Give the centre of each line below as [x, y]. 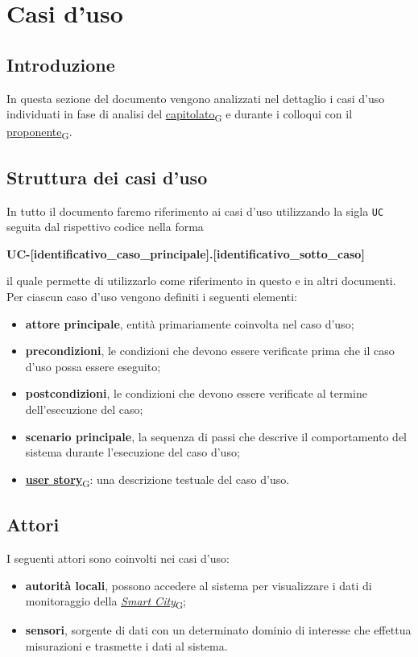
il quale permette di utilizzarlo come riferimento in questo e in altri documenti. [201, 281]
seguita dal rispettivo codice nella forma [105, 227]
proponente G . [39, 133]
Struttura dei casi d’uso [107, 177]
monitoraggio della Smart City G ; [106, 602]
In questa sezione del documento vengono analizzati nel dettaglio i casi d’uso [196, 98]
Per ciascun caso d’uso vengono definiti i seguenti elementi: [152, 297]
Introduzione [61, 64]
